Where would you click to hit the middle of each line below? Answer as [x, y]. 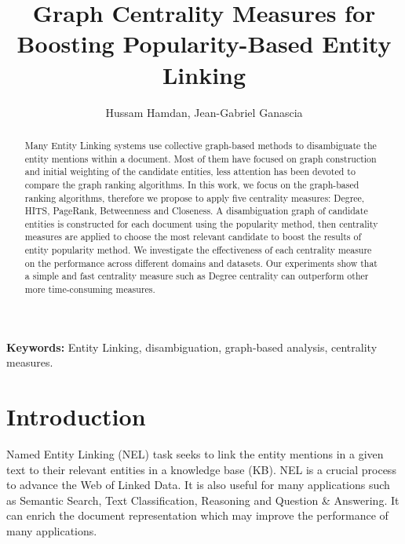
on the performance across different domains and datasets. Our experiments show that [201, 263]
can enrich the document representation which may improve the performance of [197, 515]
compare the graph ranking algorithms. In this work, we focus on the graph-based [192, 184]
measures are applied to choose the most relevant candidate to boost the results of [193, 237]
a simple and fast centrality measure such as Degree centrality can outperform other [197, 276]
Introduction [76, 416]
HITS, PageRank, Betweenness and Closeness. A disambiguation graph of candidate [196, 211]
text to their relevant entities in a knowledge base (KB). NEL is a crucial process [201, 469]
